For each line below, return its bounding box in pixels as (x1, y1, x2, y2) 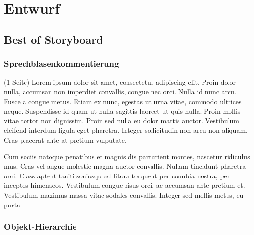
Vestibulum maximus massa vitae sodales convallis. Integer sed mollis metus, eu (4, 189, 244, 200)
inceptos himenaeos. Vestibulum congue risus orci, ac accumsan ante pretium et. (4, 180, 245, 190)
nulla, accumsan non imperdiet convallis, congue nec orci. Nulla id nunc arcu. (4, 86, 236, 96)
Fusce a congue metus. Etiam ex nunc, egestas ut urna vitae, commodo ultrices (4, 96, 242, 106)
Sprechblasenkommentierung (4, 58, 119, 70)
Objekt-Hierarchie (4, 220, 77, 233)
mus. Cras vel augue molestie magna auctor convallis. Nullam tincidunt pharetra (4, 161, 246, 171)
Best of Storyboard (4, 31, 103, 47)
